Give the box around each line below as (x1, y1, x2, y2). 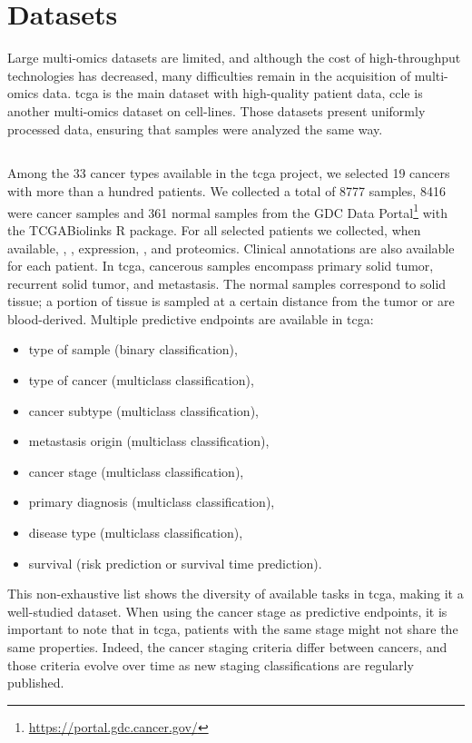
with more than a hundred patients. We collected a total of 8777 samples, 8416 (7, 182, 446, 201)
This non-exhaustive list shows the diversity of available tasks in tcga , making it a (7, 584, 464, 603)
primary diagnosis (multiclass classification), (28, 492, 275, 511)
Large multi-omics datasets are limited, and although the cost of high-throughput (7, 48, 461, 67)
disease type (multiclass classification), (28, 523, 243, 542)
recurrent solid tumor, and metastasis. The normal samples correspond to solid (7, 273, 447, 292)
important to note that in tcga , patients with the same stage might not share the (7, 619, 458, 639)
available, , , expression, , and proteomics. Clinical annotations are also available (7, 238, 455, 257)
